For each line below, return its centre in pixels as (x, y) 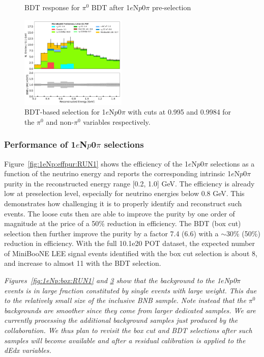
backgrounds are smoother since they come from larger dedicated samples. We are (130, 310)
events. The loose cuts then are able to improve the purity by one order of (120, 213)
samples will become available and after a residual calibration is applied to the (125, 340)
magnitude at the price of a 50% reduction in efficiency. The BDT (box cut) (123, 223)
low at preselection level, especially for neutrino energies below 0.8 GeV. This (124, 193)
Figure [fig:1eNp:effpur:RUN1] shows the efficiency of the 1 (96, 163)
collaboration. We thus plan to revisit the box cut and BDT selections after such (128, 330)
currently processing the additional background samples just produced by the (121, 320)
